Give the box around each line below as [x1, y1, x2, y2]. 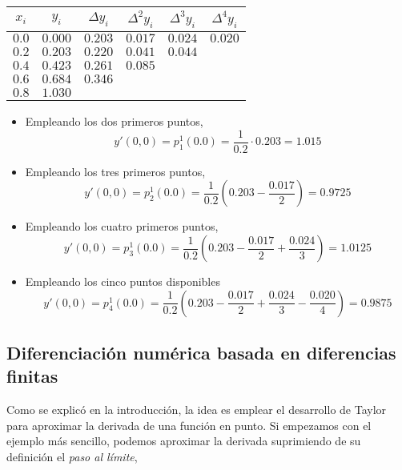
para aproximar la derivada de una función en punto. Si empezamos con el [6, 416, 372, 433]
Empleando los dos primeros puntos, [25, 113, 203, 130]
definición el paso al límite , [6, 448, 138, 464]
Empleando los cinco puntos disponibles [25, 273, 220, 290]
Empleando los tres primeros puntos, [25, 163, 206, 179]
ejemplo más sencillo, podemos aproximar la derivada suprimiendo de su [6, 432, 361, 449]
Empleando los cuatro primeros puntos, [25, 218, 219, 235]
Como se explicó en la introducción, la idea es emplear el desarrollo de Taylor [6, 401, 387, 418]
